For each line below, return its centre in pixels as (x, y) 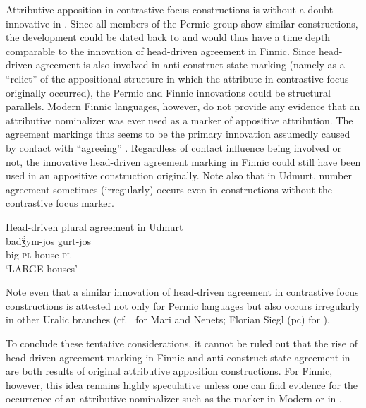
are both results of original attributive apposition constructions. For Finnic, (169, 371)
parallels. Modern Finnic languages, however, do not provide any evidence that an (183, 106)
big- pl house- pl (39, 254)
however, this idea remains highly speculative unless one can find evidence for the (182, 384)
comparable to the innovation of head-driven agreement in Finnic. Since (161, 50)
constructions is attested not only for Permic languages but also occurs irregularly (183, 305)
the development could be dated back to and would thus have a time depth (168, 37)
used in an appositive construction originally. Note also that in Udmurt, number (179, 175)
